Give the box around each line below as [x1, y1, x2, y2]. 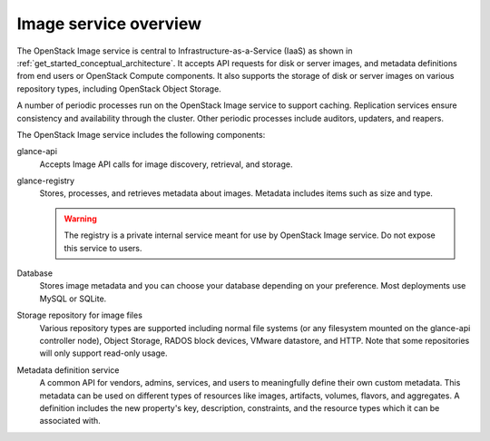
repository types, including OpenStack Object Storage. [16, 83, 221, 94]
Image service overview [16, 14, 201, 34]
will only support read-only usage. [39, 348, 168, 358]
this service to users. [64, 242, 142, 253]
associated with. [39, 416, 102, 426]
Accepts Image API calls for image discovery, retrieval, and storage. [39, 159, 293, 170]
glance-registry [16, 175, 75, 186]
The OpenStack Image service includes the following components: [16, 129, 266, 140]
